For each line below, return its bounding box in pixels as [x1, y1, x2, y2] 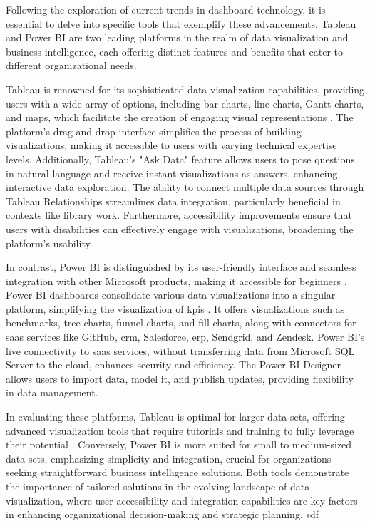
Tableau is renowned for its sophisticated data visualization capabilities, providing [6, 81, 365, 96]
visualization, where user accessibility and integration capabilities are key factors [6, 493, 358, 507]
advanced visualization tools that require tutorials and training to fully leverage [6, 423, 354, 438]
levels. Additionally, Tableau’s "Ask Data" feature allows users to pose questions [6, 151, 355, 166]
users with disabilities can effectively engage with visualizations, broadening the [6, 221, 354, 236]
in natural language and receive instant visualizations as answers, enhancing [6, 165, 338, 180]
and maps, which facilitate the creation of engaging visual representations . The [6, 110, 354, 125]
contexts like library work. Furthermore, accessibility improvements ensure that [6, 207, 352, 222]
